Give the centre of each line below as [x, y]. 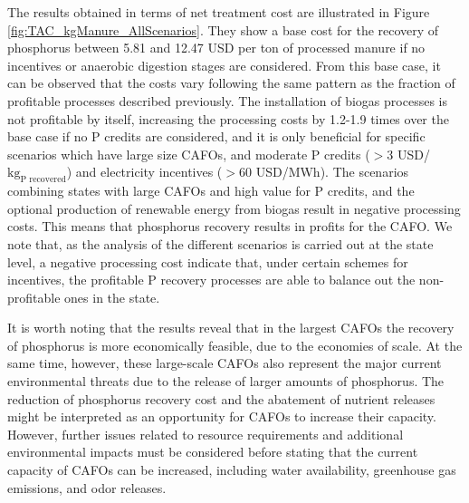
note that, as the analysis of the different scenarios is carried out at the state [220, 243]
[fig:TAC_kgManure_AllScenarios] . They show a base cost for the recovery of [223, 29]
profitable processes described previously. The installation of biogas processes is [227, 100]
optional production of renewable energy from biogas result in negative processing [234, 208]
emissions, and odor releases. [87, 487]
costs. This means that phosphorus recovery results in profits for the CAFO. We [230, 226]
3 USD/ [408, 154]
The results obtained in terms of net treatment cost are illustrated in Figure [219, 12]
